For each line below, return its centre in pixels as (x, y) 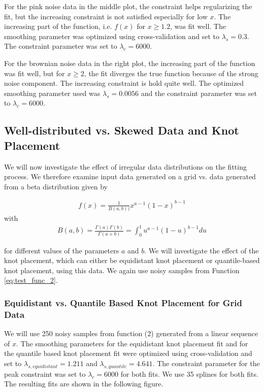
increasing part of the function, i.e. (58, 26)
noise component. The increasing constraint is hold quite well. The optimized (124, 83)
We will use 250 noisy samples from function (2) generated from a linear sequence (131, 333)
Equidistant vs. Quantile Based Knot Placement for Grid (123, 302)
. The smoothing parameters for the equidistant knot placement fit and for (132, 343)
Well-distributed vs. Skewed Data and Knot (122, 130)
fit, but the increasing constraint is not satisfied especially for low (106, 16)
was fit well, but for (35, 73)
